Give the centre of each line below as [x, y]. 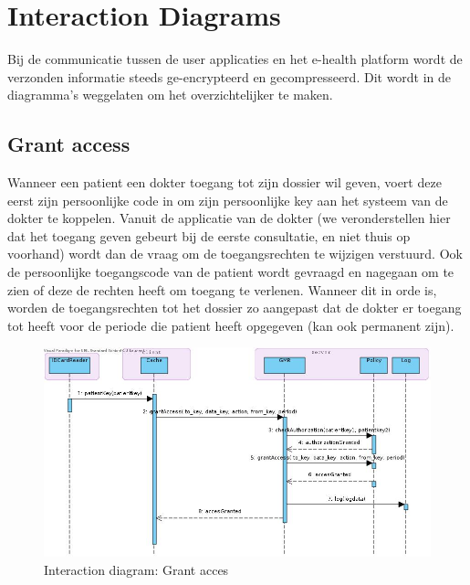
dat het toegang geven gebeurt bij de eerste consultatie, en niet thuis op [209, 235]
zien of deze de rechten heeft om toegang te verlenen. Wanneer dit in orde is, [222, 289]
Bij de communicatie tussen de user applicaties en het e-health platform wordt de [235, 59]
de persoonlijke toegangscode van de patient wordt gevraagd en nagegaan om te [231, 272]
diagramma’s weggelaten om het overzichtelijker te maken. [170, 95]
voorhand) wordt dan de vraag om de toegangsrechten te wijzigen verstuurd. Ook [235, 254]
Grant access [69, 144]
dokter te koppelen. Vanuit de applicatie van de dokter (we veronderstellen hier [229, 218]
